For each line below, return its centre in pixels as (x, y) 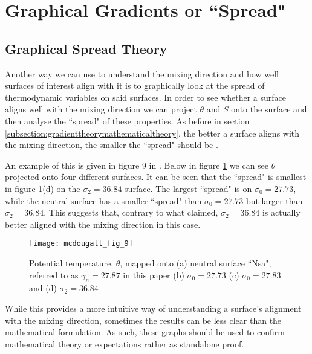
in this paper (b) (154, 275)
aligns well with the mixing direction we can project (101, 109)
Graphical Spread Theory (86, 48)
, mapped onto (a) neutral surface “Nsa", (196, 262)
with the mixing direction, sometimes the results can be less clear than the (143, 320)
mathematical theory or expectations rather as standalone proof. (125, 343)
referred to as (54, 275)
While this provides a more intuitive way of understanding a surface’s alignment (153, 308)
